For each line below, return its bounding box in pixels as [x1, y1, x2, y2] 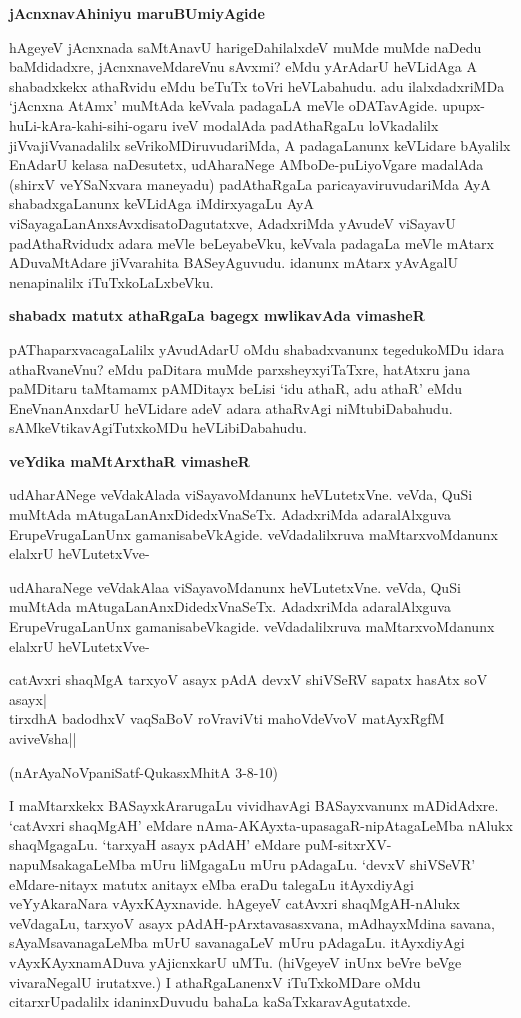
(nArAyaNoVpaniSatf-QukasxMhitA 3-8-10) [9, 761, 278, 782]
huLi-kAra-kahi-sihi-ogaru [9, 114, 168, 135]
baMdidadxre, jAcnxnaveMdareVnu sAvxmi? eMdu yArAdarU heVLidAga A [9, 56, 477, 77]
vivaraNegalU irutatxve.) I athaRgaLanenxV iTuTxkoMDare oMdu [9, 971, 421, 992]
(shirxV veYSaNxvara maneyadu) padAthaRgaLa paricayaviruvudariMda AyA [9, 173, 491, 194]
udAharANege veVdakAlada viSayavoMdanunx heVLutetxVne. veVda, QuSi [9, 484, 473, 505]
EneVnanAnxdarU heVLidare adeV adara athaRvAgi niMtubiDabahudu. [9, 397, 453, 418]
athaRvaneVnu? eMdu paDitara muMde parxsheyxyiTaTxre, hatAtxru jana [9, 358, 471, 379]
